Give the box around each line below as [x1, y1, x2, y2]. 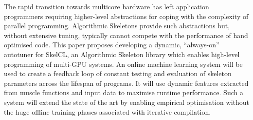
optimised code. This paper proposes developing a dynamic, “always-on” [4, 40, 219, 50]
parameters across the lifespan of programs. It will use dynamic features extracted [4, 78, 249, 88]
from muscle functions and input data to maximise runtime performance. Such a [4, 87, 243, 98]
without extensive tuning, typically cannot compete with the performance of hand [4, 30, 248, 40]
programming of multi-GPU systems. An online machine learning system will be [4, 59, 243, 69]
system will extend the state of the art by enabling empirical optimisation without [4, 97, 249, 107]
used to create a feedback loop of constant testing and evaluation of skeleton [4, 68, 232, 79]
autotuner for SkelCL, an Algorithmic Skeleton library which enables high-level [4, 49, 240, 59]
